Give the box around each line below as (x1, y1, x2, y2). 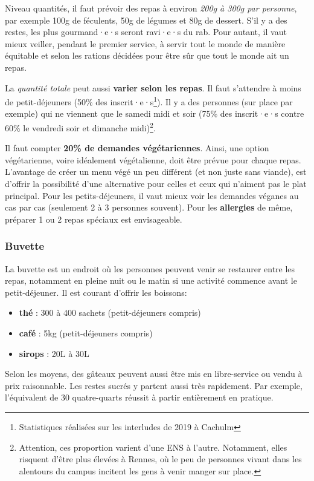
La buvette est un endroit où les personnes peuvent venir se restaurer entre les (5, 262, 295, 275)
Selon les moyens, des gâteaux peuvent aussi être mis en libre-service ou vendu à (5, 367, 303, 380)
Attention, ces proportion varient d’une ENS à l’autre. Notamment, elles (19, 440, 287, 453)
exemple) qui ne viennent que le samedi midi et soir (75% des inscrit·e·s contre (5, 107, 304, 120)
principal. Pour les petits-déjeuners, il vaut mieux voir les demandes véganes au (5, 189, 299, 201)
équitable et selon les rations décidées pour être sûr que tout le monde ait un (5, 49, 289, 62)
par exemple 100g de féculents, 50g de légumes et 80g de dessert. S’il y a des (5, 13, 287, 26)
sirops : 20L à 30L (19, 347, 89, 359)
